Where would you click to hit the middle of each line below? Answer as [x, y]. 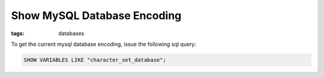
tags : [18, 33]
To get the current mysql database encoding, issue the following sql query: [104, 44]
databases [71, 33]
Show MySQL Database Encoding [96, 15]
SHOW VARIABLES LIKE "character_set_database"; [95, 60]
